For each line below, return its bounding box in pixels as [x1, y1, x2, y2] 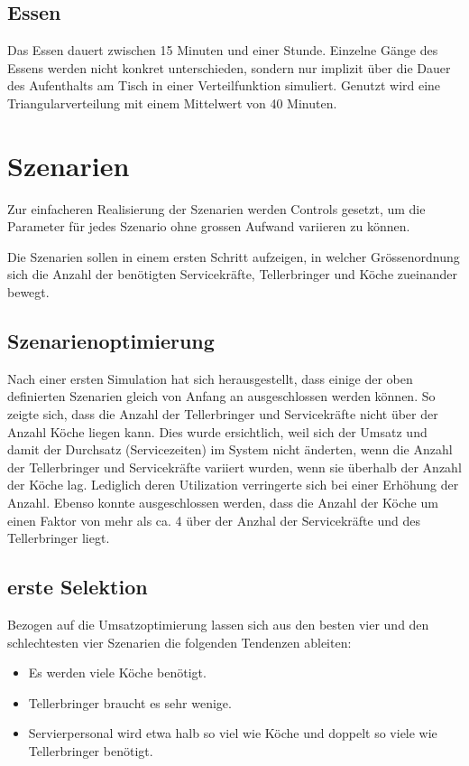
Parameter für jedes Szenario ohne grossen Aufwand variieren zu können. [7, 217, 410, 236]
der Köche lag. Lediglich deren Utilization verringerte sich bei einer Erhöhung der [7, 475, 459, 494]
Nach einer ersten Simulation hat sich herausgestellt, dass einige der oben [7, 369, 413, 388]
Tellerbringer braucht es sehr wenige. [28, 693, 232, 712]
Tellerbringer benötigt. [28, 741, 153, 760]
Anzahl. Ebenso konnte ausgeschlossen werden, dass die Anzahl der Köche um [7, 493, 438, 512]
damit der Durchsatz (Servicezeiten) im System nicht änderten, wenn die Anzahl [7, 440, 453, 459]
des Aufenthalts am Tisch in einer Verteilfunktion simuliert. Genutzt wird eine [7, 76, 441, 95]
